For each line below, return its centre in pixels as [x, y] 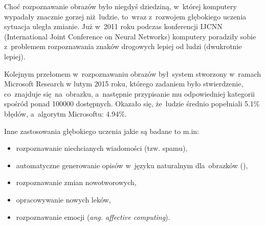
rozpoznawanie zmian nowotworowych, [76, 182]
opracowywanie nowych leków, [63, 199]
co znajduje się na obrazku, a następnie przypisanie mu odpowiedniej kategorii [130, 93]
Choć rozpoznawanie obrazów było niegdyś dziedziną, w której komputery [120, 6]
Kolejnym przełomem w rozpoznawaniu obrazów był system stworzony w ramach [133, 73]
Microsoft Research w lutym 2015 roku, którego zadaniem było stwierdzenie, [124, 84]
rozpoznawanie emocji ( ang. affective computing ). [93, 217]
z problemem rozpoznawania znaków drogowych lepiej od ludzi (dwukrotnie [123, 46]
